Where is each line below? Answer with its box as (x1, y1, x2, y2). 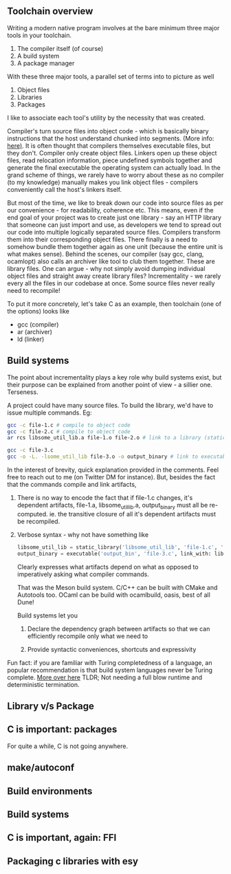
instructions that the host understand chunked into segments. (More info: (7, 134, 214, 142)
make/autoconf (7, 762, 75, 774)
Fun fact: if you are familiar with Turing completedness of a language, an (7, 658, 212, 666)
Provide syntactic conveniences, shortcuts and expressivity (27, 645, 197, 653)
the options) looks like (7, 307, 70, 315)
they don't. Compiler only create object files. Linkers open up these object (7, 149, 217, 157)
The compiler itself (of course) (16, 44, 104, 52)
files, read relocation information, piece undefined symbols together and (7, 156, 212, 164)
